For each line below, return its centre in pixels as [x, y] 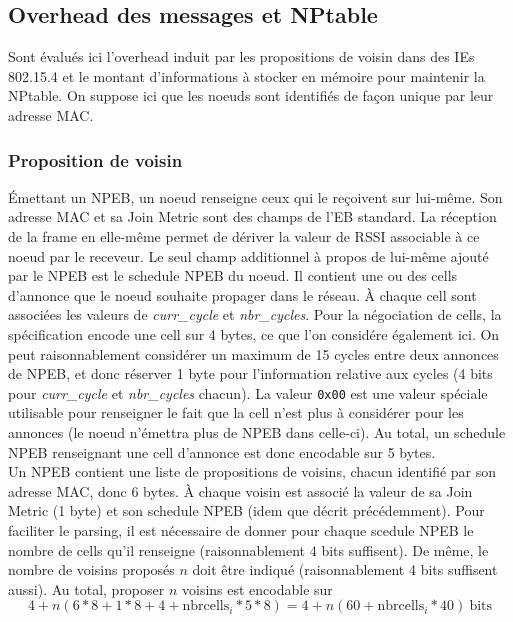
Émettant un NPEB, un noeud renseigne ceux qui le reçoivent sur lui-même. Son [255, 196]
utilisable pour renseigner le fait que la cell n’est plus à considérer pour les [236, 412]
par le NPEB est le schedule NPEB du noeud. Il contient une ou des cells [233, 275]
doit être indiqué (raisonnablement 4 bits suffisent [345, 569]
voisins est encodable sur [257, 588]
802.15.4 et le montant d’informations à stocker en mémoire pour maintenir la [246, 75]
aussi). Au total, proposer [86, 588]
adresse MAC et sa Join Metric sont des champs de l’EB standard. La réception [252, 216]
